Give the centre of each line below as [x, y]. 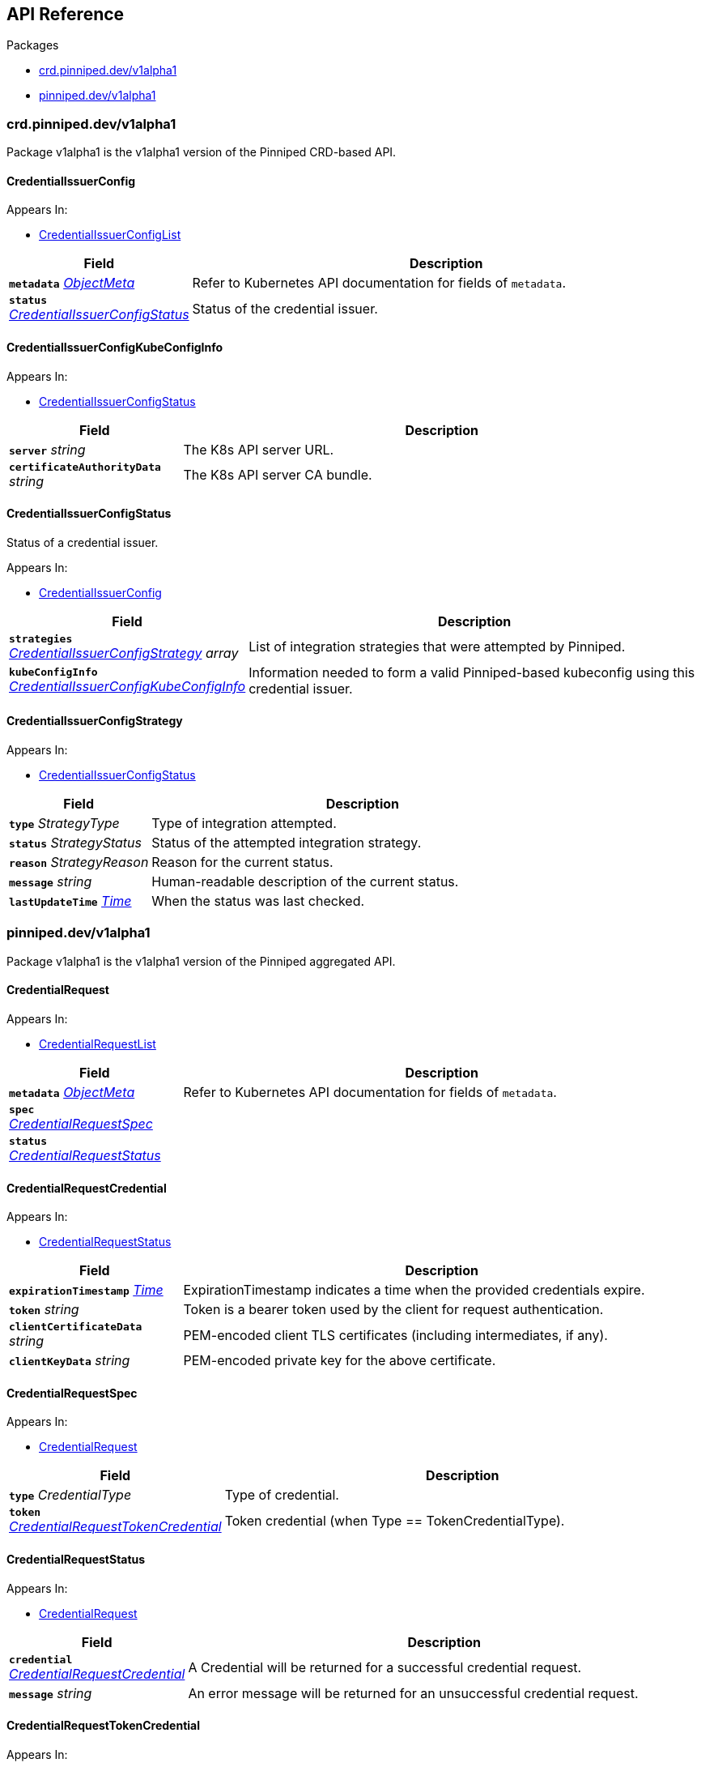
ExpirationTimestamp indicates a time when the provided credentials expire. [414, 1290]
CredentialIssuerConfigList [110, 235]
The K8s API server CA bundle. [278, 475]
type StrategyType [64, 824]
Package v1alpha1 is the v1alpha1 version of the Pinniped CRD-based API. [202, 152]
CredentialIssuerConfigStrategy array [124, 653]
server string [47, 449]
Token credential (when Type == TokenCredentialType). [395, 1520]
